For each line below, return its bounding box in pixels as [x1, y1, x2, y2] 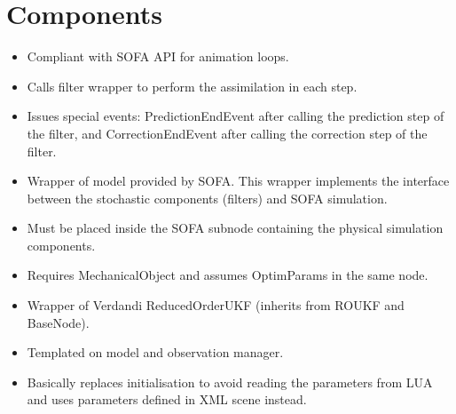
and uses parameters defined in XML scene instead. [27, 390, 307, 409]
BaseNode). [27, 313, 90, 331]
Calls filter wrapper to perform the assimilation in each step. [27, 76, 358, 95]
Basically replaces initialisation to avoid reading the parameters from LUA [27, 372, 433, 391]
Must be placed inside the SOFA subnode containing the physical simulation [27, 219, 444, 237]
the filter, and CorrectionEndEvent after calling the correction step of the [27, 123, 428, 142]
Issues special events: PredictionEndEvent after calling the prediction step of [27, 107, 444, 125]
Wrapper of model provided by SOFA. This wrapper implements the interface [27, 171, 450, 190]
